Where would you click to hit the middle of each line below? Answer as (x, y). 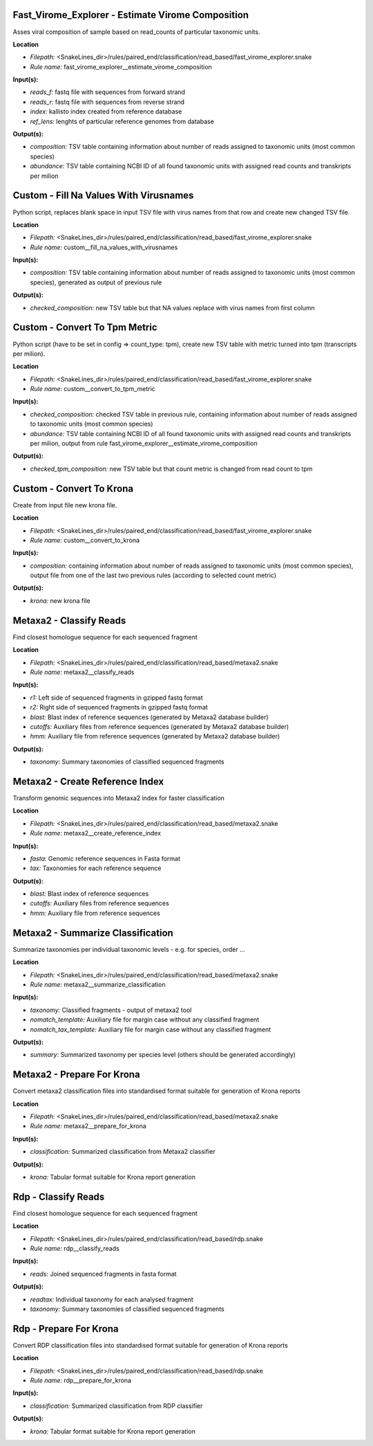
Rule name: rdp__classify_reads (75, 1249)
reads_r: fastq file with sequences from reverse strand (107, 102)
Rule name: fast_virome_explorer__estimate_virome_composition (121, 66)
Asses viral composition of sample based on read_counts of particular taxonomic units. (136, 32)
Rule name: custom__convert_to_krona (85, 540)
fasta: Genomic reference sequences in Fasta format (105, 858)
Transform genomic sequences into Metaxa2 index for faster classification (118, 798)
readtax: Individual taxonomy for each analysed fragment (112, 1299)
